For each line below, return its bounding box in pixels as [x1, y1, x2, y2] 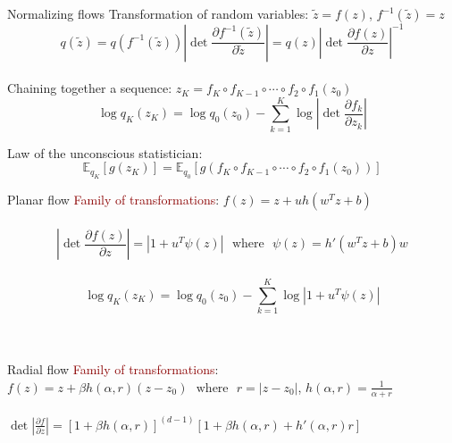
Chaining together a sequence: [7, 79, 172, 97]
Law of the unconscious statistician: [7, 143, 203, 162]
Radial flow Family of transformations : [7, 360, 219, 379]
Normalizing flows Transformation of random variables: [7, 4, 309, 22]
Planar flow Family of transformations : [7, 189, 220, 208]
